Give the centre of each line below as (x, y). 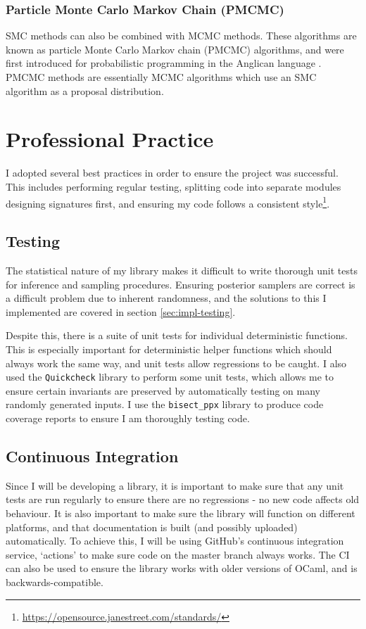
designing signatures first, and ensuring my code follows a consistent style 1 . (168, 202)
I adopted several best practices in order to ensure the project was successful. (172, 173)
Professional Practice (110, 139)
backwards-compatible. (55, 582)
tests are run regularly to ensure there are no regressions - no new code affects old (183, 499)
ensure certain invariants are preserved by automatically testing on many (163, 390)
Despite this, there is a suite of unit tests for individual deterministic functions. (177, 335)
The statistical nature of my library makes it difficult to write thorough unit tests (182, 270)
